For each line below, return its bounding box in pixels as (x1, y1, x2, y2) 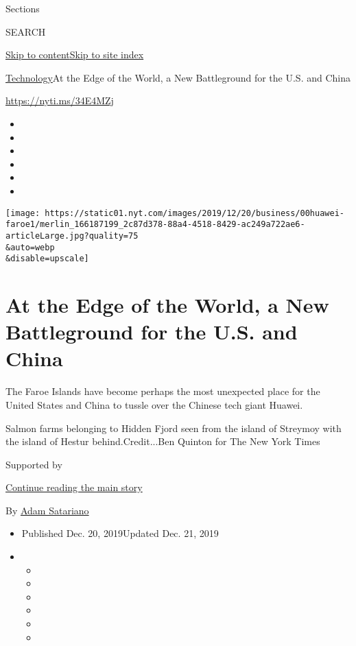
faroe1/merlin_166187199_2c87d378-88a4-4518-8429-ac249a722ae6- (5, 219, 305, 230)
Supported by (5, 457, 62, 471)
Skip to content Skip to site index (5, 47, 144, 62)
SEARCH (5, 24, 46, 38)
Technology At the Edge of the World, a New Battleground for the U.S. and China (5, 70, 351, 84)
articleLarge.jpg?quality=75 (5, 230, 139, 241)
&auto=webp (5, 242, 55, 252)
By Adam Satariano (5, 503, 89, 517)
